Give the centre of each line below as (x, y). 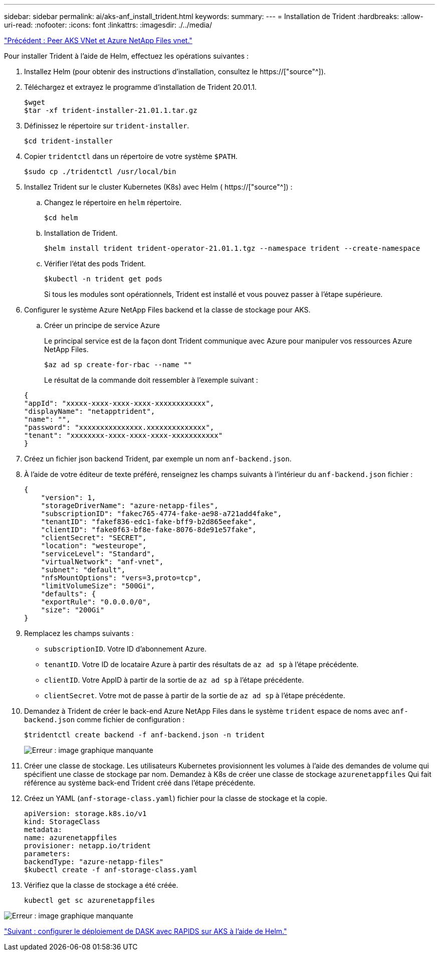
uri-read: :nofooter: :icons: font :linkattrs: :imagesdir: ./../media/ (108, 25)
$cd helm (61, 218)
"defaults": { (68, 594)
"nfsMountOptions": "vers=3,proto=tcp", (121, 578)
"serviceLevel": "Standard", (98, 554)
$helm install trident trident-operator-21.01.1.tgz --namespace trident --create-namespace (232, 248)
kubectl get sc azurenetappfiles (90, 900)
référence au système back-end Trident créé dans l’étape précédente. (140, 783)
